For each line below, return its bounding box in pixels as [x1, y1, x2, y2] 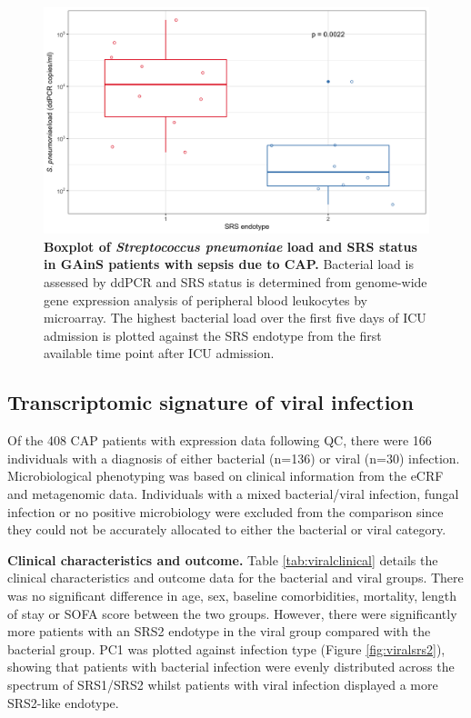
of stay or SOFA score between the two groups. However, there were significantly [7, 603, 457, 623]
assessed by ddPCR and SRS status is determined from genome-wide [44, 273, 427, 292]
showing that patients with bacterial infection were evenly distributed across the [7, 657, 455, 676]
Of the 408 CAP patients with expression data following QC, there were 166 [7, 431, 432, 450]
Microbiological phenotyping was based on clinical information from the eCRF [7, 466, 444, 485]
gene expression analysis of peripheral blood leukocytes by [44, 290, 367, 309]
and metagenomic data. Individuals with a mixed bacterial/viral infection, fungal [7, 484, 459, 503]
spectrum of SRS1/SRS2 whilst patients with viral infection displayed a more [7, 674, 438, 693]
